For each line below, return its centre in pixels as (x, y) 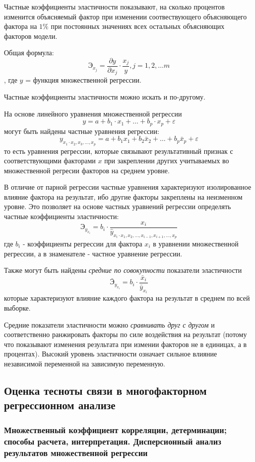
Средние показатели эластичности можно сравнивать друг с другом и (109, 324)
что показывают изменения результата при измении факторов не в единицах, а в (126, 344)
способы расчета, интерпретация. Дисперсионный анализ (113, 441)
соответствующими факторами (50, 161)
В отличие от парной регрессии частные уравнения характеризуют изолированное (128, 187)
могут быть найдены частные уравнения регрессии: (82, 131)
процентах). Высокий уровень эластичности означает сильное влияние (111, 354)
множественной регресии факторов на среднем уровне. (87, 170)
